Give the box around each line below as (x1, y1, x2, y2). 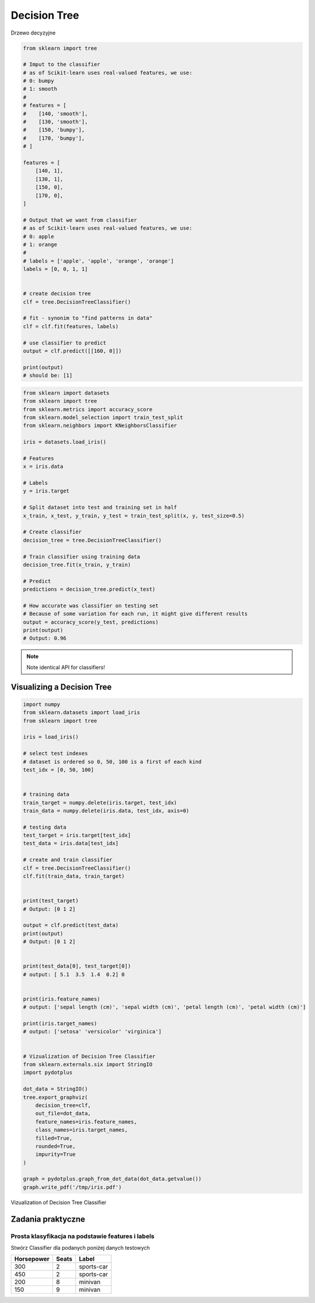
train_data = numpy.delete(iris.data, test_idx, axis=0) (23, 807, 190, 814)
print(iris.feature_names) (23, 995, 100, 1002)
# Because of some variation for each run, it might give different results (23, 611, 248, 617)
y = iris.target (23, 488, 70, 494)
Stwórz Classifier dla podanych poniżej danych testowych (10, 1245, 150, 1252)
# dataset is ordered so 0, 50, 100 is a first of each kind (23, 758, 202, 765)
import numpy (23, 701, 61, 708)
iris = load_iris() (23, 734, 79, 740)
